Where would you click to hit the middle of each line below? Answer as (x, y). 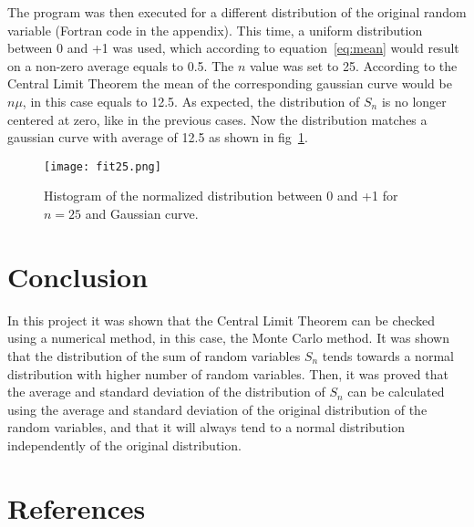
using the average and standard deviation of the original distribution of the (217, 409)
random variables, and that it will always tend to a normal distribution (206, 427)
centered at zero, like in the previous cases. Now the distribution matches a (217, 119)
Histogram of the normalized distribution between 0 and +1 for (221, 196)
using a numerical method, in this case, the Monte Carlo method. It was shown (228, 338)
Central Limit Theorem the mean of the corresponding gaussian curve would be (230, 83)
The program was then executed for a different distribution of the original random (237, 12)
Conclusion (78, 276)
